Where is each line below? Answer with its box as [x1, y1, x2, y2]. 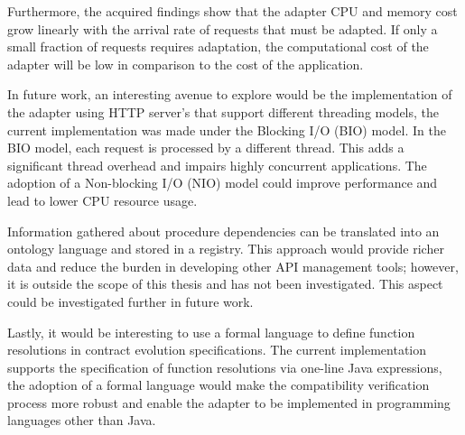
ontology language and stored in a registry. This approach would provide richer [7, 239, 444, 258]
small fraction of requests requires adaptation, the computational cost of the [7, 37, 429, 56]
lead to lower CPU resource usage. [7, 190, 198, 209]
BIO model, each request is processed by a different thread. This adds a [7, 138, 405, 157]
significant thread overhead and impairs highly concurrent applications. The [7, 155, 427, 174]
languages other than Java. [7, 411, 156, 430]
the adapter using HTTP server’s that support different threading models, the [7, 102, 440, 121]
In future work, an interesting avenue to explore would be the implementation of [7, 85, 452, 104]
